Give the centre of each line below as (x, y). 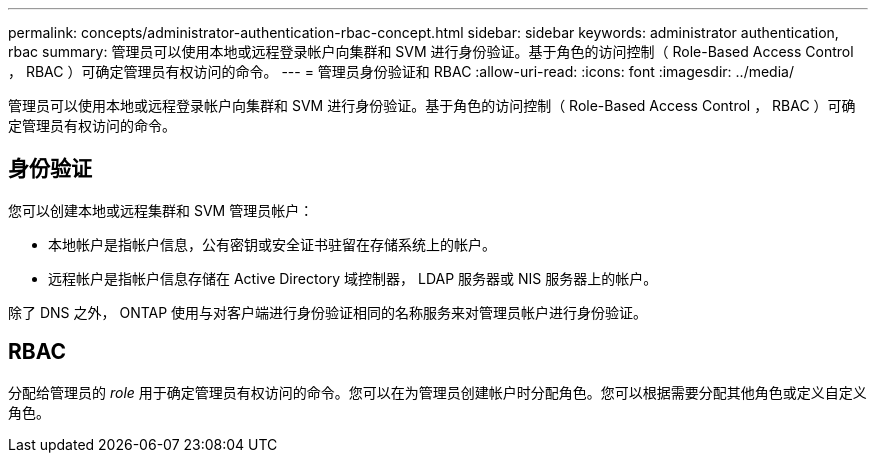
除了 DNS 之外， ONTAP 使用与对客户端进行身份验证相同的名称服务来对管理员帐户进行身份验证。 (328, 312)
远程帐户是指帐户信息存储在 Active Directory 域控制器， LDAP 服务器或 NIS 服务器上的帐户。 (353, 278)
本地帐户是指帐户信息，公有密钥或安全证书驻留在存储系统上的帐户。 (272, 244)
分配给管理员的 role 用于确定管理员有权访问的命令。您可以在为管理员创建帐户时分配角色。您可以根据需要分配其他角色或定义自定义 (437, 392)
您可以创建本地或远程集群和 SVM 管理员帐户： (161, 210)
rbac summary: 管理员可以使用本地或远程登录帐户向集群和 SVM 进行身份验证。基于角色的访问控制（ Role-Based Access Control (431, 51)
